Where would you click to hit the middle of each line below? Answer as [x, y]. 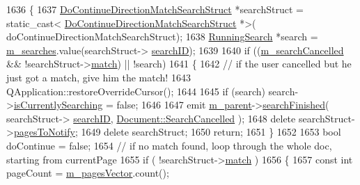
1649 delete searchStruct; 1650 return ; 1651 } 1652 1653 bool [211, 132]
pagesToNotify [44, 132]
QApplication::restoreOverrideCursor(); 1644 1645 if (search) [136, 91]
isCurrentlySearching [58, 105]
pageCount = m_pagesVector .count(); [88, 173]
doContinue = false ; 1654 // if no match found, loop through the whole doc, [169, 145]
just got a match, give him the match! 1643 [99, 77]
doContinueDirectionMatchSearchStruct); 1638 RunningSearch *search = [162, 37]
